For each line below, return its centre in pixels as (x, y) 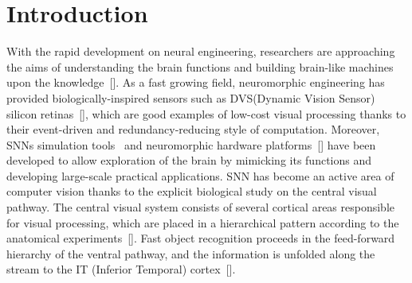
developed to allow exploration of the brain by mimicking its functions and (189, 160)
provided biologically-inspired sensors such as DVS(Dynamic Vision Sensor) (191, 97)
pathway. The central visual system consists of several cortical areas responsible (201, 207)
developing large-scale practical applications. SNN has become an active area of (200, 175)
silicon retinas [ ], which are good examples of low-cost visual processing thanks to (206, 113)
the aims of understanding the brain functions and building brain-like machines (200, 66)
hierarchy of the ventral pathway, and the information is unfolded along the (191, 253)
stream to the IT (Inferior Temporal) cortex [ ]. (121, 269)
